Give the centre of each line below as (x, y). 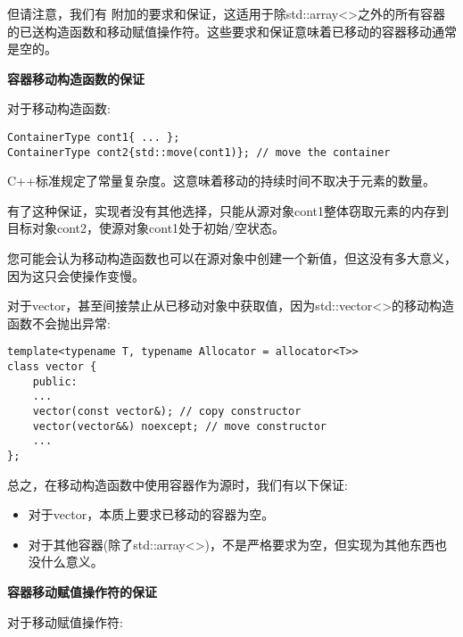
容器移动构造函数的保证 (76, 78)
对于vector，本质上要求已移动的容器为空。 (151, 514)
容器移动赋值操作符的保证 (82, 592)
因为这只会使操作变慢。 (76, 275)
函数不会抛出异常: (59, 323)
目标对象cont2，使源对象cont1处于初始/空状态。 (146, 228)
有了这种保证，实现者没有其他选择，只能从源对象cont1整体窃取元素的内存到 (228, 210)
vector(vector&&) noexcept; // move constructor (179, 426)
